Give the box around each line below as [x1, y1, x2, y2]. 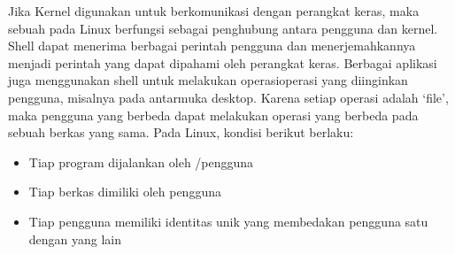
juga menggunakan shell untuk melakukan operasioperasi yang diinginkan [8, 71, 408, 89]
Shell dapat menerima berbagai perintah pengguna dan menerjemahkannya [8, 36, 416, 55]
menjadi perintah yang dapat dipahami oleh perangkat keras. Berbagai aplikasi [8, 53, 437, 72]
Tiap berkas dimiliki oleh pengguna [28, 182, 221, 201]
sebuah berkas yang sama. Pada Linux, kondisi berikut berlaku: [8, 123, 354, 142]
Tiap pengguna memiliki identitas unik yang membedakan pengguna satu [28, 212, 428, 230]
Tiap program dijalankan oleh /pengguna [28, 152, 254, 171]
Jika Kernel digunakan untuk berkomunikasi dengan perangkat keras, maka [8, 2, 420, 19]
